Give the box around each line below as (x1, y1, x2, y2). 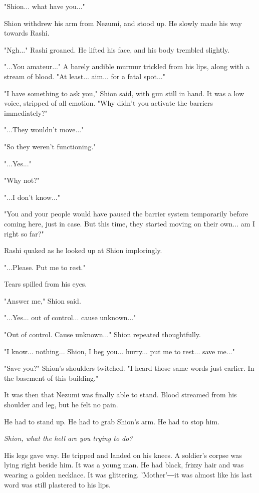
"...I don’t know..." (4, 191, 60, 202)
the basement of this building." (4, 372, 99, 383)
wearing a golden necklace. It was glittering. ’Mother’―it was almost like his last (4, 469, 252, 479)
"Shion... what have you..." (4, 1, 85, 11)
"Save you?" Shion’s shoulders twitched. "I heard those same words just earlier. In (4, 363, 254, 373)
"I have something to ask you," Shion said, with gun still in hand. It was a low (4, 88, 244, 98)
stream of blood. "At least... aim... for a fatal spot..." (4, 71, 165, 81)
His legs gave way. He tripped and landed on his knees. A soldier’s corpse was (4, 449, 242, 460)
